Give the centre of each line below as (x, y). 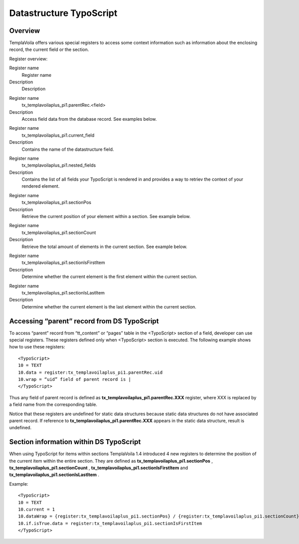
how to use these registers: (37, 347)
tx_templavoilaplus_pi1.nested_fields (59, 165)
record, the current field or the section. (49, 49)
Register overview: (28, 59)
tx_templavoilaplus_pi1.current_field (58, 135)
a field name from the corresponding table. (53, 405)
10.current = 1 (37, 509)
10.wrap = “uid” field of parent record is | (75, 379)
